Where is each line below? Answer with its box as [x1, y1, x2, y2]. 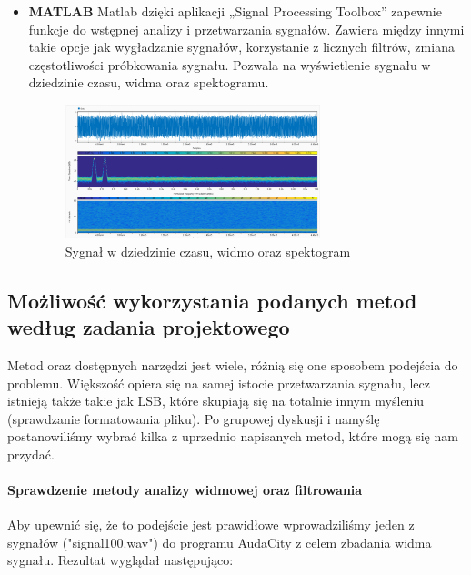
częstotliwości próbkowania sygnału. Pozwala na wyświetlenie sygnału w [28, 55, 431, 74]
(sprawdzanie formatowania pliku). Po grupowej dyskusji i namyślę [7, 409, 380, 428]
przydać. [7, 444, 55, 463]
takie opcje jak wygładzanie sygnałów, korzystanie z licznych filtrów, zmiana [28, 37, 455, 56]
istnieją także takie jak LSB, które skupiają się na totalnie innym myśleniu [7, 391, 425, 410]
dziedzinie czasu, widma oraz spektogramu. [28, 73, 269, 92]
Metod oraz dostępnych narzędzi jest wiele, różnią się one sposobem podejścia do [7, 355, 458, 374]
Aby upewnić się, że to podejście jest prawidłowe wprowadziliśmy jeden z [7, 515, 415, 534]
